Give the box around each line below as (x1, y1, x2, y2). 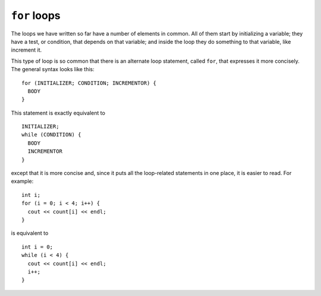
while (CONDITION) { (21, 131, 81, 138)
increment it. (11, 46, 42, 53)
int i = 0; (21, 243, 53, 250)
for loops (11, 9, 61, 22)
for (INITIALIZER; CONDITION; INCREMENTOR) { (21, 79, 157, 86)
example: (11, 178, 34, 185)
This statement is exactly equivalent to (11, 109, 105, 116)
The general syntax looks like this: (11, 66, 95, 73)
